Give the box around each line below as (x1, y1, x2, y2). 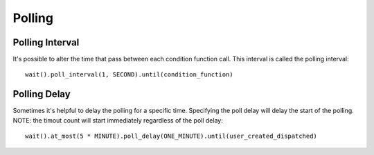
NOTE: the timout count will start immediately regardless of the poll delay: (12, 116, 223, 124)
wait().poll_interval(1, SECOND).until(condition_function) (25, 71, 233, 79)
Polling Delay (12, 88, 71, 100)
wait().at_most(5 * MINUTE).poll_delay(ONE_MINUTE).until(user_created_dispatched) (25, 132, 318, 141)
